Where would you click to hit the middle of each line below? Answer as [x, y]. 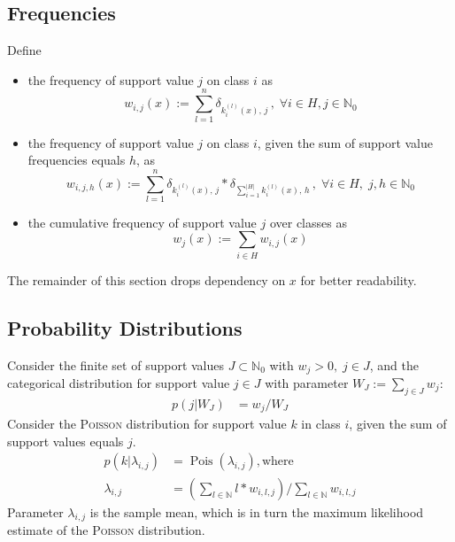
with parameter [307, 383]
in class [321, 424]
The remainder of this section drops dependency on [147, 279]
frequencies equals [77, 160]
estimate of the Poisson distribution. [106, 530]
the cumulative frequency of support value [142, 222]
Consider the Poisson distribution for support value [147, 424]
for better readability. [359, 279]
